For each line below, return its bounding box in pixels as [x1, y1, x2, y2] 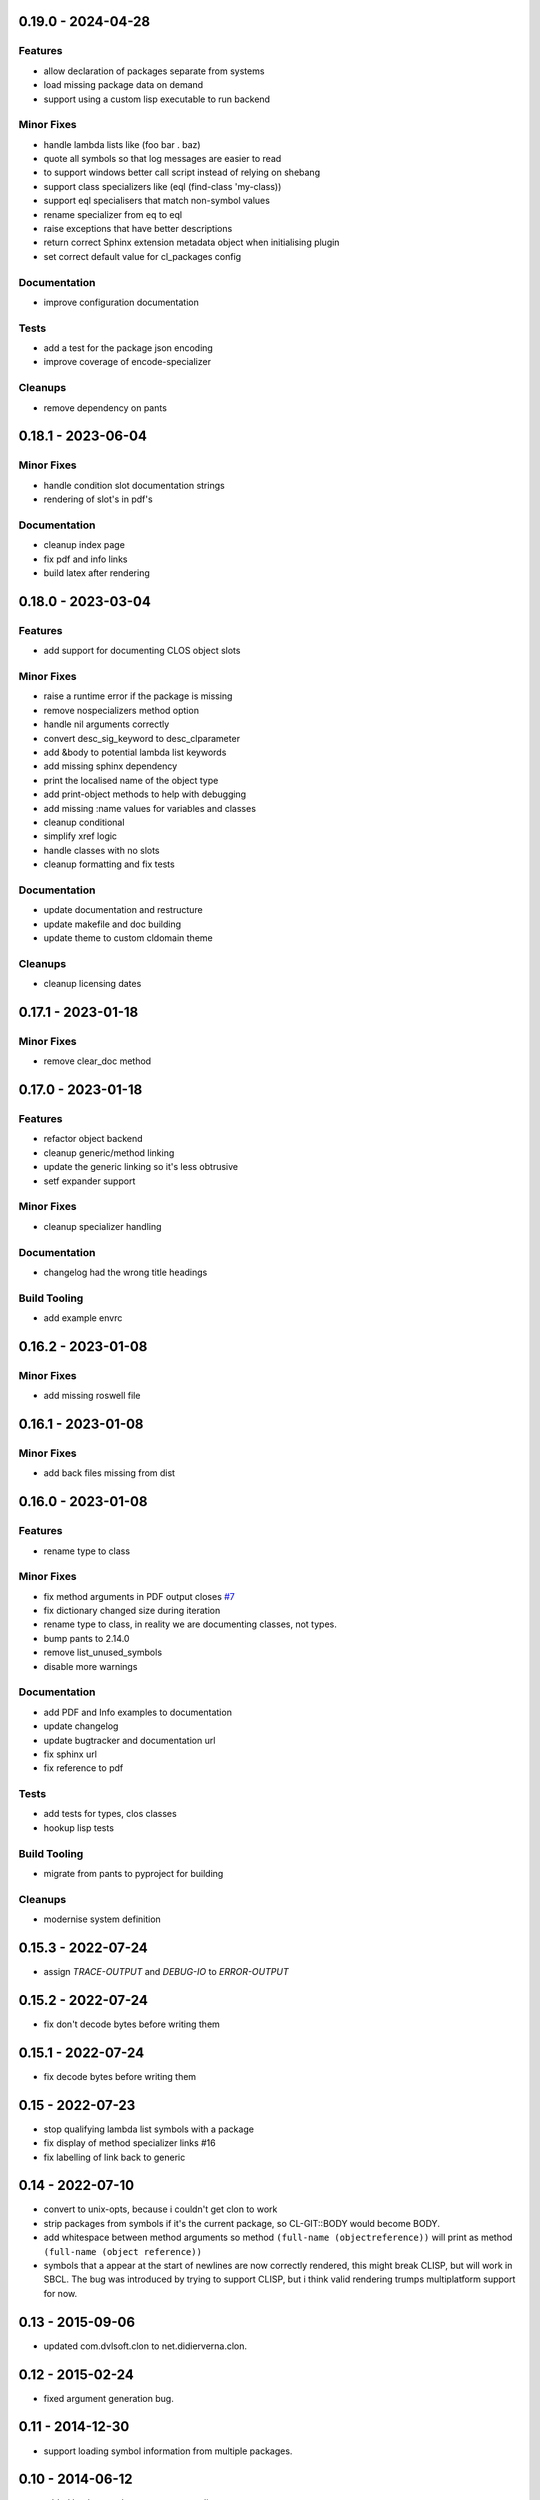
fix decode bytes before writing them [43, 2070, 197, 2082]
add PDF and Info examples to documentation [43, 1706, 232, 1718]
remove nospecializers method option [43, 704, 200, 716]
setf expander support [43, 1175, 136, 1187]
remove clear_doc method [43, 1055, 152, 1067]
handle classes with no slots [43, 844, 160, 856]
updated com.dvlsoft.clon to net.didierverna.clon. [43, 2340, 248, 2352]
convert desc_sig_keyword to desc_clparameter [43, 732, 240, 744]
